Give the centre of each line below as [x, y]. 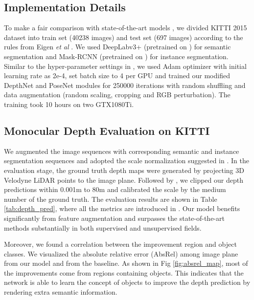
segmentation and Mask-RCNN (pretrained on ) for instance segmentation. [116, 56]
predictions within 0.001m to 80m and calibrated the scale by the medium [115, 189]
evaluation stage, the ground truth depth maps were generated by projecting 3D [124, 170]
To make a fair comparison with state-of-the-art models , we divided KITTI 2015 [126, 28]
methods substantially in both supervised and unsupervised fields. [103, 227]
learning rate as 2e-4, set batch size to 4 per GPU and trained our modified [117, 75]
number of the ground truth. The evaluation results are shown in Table [111, 199]
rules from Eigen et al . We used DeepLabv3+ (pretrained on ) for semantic [117, 47]
